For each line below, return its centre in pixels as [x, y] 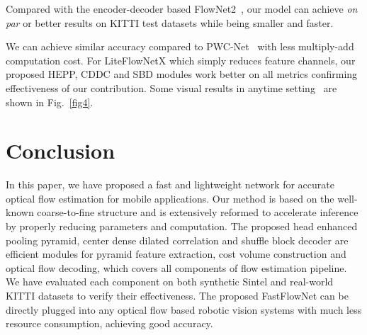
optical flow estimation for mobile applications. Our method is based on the [170, 198]
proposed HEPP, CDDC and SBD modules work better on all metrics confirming [182, 74]
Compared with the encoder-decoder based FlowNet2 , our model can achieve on [182, 8]
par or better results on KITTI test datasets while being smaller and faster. [170, 22]
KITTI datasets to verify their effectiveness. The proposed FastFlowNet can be [177, 296]
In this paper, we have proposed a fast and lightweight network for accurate [170, 184]
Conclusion [61, 151]
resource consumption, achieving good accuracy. [109, 323]
